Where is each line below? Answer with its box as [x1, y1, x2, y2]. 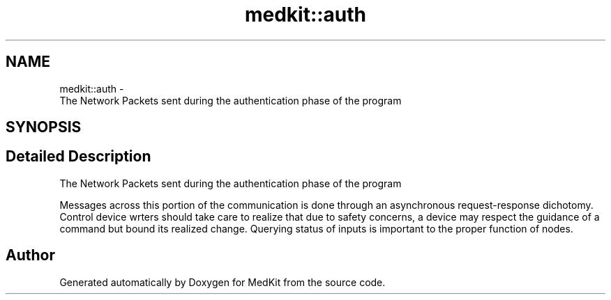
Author [6, 246, 55, 265]
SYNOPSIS [6, 118, 82, 136]
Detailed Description [6, 148, 151, 166]
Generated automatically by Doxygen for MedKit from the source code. [59, 276, 386, 288]
